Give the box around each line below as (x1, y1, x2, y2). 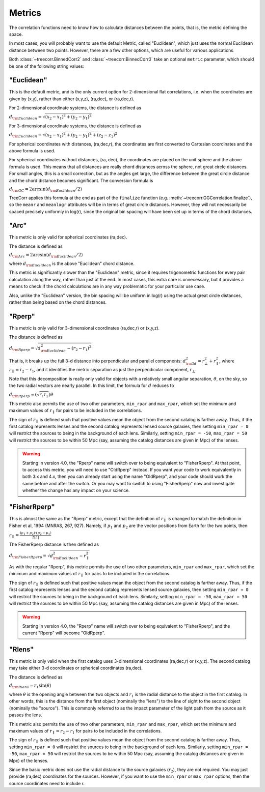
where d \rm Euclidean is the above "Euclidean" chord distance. (9, 261, 135, 267)
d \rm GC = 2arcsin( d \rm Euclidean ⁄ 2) (9, 186, 82, 193)
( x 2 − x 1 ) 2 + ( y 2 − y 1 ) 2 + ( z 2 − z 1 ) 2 (45, 131, 117, 139)
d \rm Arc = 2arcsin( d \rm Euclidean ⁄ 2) (9, 252, 83, 259)
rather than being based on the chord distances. (9, 299, 107, 305)
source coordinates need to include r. (9, 780, 85, 786)
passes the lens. (9, 712, 43, 718)
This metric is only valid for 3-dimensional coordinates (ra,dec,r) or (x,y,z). (9, 325, 159, 331)
